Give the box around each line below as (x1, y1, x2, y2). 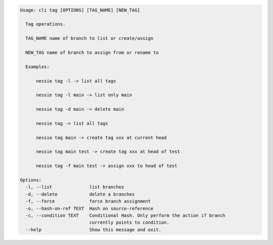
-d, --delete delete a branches (25, 191, 135, 197)
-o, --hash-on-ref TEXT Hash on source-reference (25, 206, 154, 211)
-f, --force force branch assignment (25, 198, 151, 205)
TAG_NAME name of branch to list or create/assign (25, 35, 154, 42)
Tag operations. (25, 21, 66, 27)
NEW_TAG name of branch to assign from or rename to (25, 50, 159, 55)
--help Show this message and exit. (25, 227, 162, 232)
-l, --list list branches (25, 184, 124, 190)
